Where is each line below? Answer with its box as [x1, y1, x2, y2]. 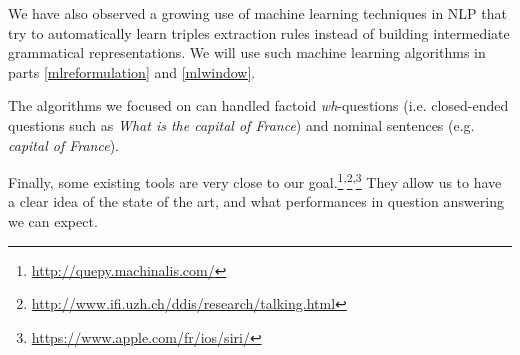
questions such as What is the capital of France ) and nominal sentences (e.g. [8, 114, 475, 135]
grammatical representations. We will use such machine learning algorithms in [8, 42, 486, 63]
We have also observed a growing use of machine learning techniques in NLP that [8, 3, 507, 23]
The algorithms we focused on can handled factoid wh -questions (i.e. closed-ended [8, 95, 509, 116]
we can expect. [8, 211, 98, 231]
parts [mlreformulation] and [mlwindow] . [8, 61, 256, 82]
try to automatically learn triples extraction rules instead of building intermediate [8, 22, 510, 43]
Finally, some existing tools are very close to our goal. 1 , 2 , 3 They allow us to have [8, 169, 502, 192]
